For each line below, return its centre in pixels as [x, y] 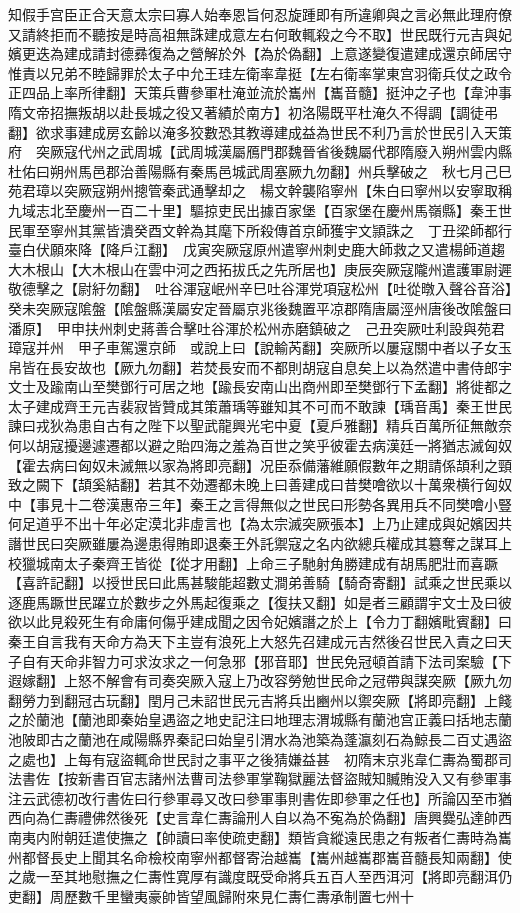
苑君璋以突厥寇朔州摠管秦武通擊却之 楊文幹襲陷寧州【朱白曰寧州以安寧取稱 [260, 190]
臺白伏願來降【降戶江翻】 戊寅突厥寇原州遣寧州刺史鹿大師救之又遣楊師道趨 [256, 249]
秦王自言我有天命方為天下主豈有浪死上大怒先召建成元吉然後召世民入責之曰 [253, 641]
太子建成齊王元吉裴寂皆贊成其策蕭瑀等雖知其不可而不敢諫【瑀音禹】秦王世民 [260, 405]
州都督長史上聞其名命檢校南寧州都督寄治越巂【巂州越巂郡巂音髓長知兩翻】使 [260, 856]
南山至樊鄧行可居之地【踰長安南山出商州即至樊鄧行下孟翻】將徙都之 [287, 386]
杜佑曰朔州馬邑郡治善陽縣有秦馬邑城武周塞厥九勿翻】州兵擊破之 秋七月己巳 [260, 170]
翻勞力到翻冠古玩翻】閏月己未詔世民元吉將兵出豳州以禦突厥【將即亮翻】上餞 [260, 699]
